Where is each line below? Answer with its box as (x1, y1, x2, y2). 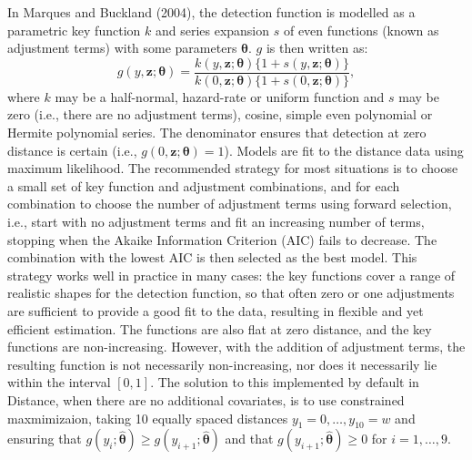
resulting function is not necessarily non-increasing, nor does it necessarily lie (7, 354, 437, 373)
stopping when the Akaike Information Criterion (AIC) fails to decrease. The (7, 230, 437, 249)
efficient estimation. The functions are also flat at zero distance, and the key (7, 319, 432, 338)
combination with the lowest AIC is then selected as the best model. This (7, 248, 417, 267)
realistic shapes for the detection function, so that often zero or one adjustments (7, 283, 455, 302)
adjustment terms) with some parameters (7, 38, 237, 57)
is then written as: (266, 38, 368, 57)
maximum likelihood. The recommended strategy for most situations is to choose (7, 158, 458, 178)
